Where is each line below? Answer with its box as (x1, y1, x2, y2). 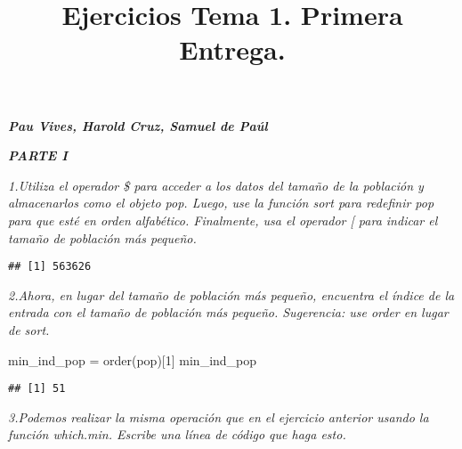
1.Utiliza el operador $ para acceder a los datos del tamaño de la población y (8, 176, 424, 194)
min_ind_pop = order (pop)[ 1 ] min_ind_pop (8, 350, 257, 369)
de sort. (8, 320, 50, 339)
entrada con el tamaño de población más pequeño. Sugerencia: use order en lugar (8, 303, 449, 322)
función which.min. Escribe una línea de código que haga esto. (8, 425, 346, 444)
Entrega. (179, 31, 286, 68)
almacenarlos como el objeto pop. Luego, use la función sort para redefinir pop (8, 193, 434, 212)
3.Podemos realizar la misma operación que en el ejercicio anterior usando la (8, 407, 429, 426)
